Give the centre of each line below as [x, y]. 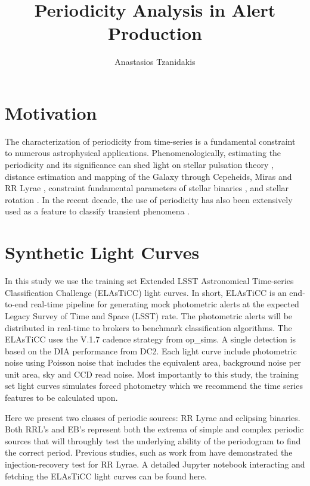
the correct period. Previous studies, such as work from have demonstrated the [149, 452]
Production [155, 33]
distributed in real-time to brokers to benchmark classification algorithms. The [148, 327]
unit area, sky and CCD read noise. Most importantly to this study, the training [152, 374]
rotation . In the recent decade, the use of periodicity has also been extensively [149, 199]
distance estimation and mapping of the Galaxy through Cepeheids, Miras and [148, 176]
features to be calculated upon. [61, 398]
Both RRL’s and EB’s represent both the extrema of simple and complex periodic [154, 429]
